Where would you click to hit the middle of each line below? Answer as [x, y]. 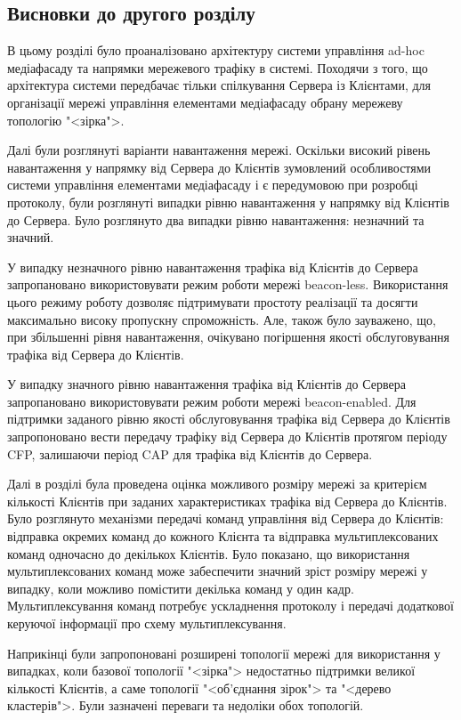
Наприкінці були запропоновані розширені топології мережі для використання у [224, 653]
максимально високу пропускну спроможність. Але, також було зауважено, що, [222, 319]
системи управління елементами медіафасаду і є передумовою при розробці [213, 185]
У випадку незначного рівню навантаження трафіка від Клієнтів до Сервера [213, 267]
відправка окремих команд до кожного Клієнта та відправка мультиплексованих [223, 536]
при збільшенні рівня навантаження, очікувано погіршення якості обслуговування [229, 337]
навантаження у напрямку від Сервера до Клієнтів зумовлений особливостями [219, 167]
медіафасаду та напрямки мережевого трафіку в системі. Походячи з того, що [218, 67]
